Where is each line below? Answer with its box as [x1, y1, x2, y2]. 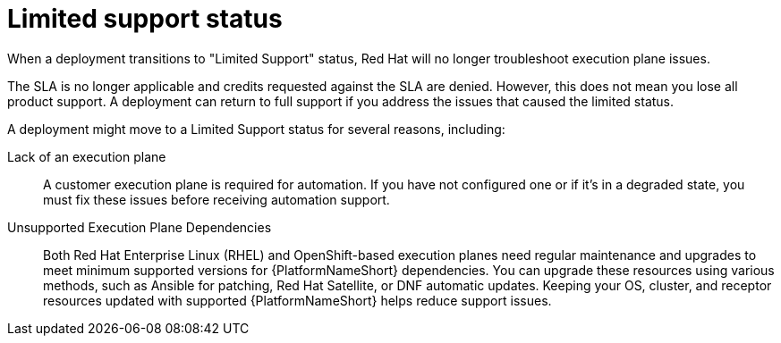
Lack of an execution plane [7, 148, 166, 164]
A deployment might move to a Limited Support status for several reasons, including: [7, 121, 505, 137]
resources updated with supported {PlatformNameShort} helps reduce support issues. [43, 292, 552, 308]
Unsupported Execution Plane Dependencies [7, 219, 272, 235]
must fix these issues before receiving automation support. [43, 191, 390, 207]
